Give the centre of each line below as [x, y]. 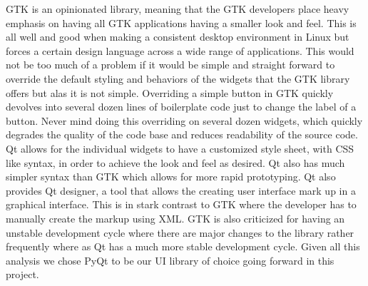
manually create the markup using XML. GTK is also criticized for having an [175, 218]
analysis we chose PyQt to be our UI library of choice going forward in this [170, 260]
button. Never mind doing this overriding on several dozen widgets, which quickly [184, 120]
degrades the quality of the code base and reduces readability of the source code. [182, 134]
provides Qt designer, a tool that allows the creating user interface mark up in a [181, 190]
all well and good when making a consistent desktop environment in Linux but [178, 37]
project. [22, 274]
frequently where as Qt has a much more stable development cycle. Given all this [183, 246]
